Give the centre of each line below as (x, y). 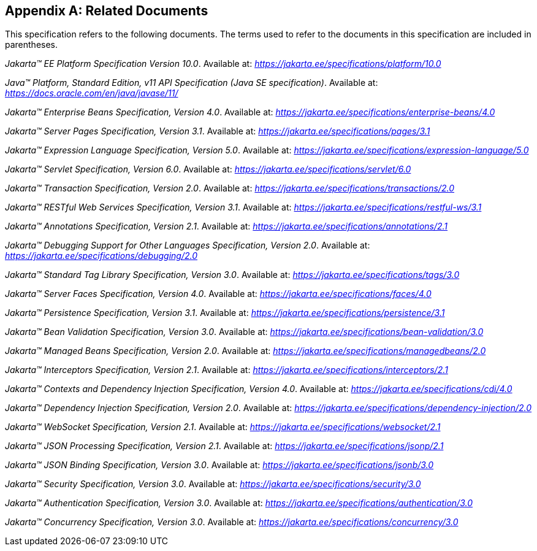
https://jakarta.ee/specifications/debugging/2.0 (101, 256)
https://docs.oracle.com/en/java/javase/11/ (92, 93)
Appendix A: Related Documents (107, 11)
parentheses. (32, 45)
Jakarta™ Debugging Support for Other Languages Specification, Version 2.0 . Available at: (188, 245)
